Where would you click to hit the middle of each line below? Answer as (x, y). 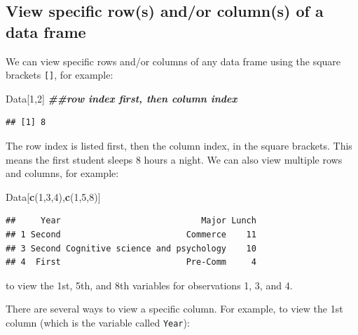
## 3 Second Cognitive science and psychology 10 (131, 248)
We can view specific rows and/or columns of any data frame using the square (173, 61)
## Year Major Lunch (131, 221)
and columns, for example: (62, 173)
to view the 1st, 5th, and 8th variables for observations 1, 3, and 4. (149, 285)
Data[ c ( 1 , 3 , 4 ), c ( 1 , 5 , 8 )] (53, 196)
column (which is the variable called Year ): (98, 322)
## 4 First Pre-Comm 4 (131, 262)
